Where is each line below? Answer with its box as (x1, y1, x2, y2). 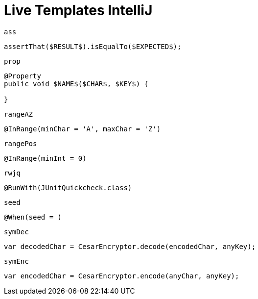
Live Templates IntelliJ (4, 2, 153, 19)
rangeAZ (4, 110, 33, 118)
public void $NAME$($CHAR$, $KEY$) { (4, 79, 149, 88)
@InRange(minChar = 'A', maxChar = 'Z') (4, 125, 161, 133)
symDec (4, 227, 29, 236)
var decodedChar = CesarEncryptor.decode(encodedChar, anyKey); (4, 242, 256, 250)
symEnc (4, 257, 29, 265)
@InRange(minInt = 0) (4, 154, 87, 162)
